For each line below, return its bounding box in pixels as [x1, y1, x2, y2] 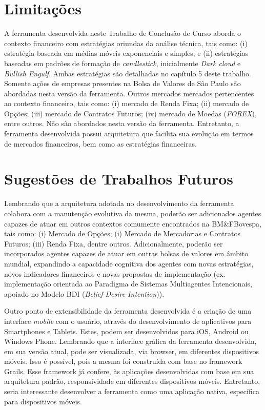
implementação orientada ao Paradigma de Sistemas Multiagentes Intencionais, [4, 278, 252, 289]
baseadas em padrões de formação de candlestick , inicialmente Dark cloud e [4, 57, 241, 68]
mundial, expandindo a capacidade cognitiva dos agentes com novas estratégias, [4, 258, 254, 269]
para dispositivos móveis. [4, 396, 83, 406]
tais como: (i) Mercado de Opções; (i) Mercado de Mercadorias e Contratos [4, 228, 240, 239]
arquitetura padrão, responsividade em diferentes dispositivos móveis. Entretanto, [4, 376, 260, 386]
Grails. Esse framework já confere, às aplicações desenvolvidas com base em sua [4, 365, 254, 376]
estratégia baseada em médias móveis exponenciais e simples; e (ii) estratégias [4, 48, 249, 58]
